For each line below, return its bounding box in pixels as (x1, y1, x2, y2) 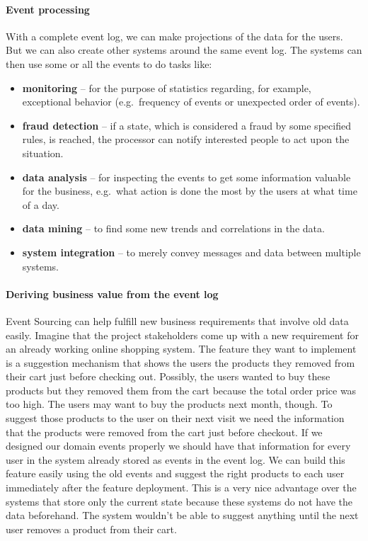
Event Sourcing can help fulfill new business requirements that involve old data (6, 313, 349, 328)
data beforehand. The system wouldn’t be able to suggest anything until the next (6, 508, 359, 523)
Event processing (6, 1, 90, 16)
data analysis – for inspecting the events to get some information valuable (22, 169, 351, 184)
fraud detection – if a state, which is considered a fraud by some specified (22, 118, 351, 132)
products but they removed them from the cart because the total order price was (6, 382, 357, 397)
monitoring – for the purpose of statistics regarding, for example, (22, 80, 311, 95)
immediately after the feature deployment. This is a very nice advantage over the (6, 480, 357, 495)
